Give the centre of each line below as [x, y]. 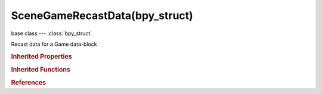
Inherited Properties [42, 57]
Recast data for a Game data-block [54, 44]
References [29, 83]
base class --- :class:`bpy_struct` [52, 33]
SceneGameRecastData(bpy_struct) [102, 15]
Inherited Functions [41, 70]
